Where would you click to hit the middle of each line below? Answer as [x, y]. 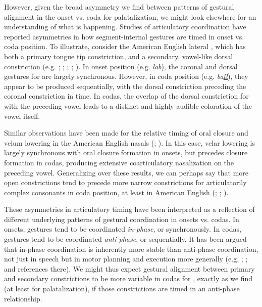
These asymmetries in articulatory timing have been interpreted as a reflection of [129, 209]
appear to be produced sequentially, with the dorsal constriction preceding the [125, 86]
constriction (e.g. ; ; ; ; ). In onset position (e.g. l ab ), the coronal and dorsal [121, 66]
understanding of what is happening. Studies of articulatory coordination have [125, 27]
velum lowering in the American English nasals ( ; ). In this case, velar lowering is [130, 142]
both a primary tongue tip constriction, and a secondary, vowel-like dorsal [119, 56]
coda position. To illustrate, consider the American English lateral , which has [125, 46]
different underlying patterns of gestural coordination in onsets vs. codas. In [122, 219]
